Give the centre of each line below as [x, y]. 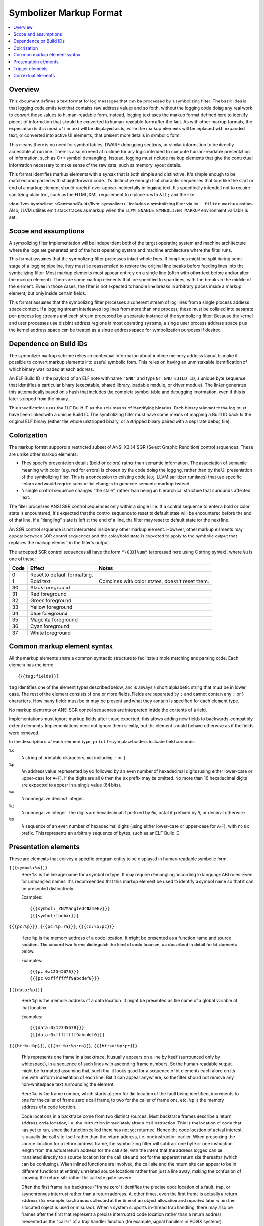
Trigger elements [31, 68]
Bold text [41, 581]
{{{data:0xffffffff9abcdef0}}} [67, 1034]
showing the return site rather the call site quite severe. [77, 1178]
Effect [37, 568]
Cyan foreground [50, 626]
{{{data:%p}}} [26, 990]
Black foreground [50, 587]
